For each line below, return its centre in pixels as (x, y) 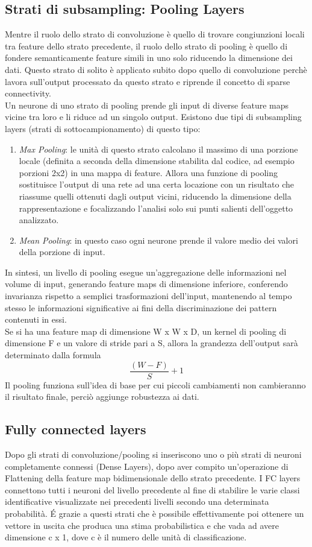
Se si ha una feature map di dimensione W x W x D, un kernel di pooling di (146, 331)
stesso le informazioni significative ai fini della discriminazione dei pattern (141, 307)
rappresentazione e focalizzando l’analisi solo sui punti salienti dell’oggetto (156, 208)
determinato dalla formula (53, 355)
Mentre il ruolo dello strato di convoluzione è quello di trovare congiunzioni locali (155, 34)
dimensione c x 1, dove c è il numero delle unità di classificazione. (126, 537)
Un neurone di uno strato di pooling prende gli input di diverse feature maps (147, 105)
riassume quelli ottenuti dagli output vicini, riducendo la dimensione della (155, 196)
